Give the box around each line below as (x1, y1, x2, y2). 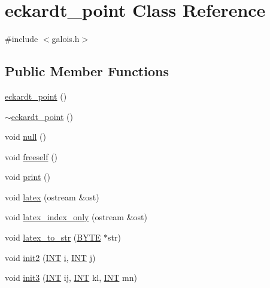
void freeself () (5, 150, 58, 163)
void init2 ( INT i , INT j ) (5, 251, 96, 263)
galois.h (51, 32, 80, 45)
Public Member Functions (5, 62, 169, 80)
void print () (5, 170, 50, 183)
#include (5, 32, 38, 45)
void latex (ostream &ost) (5, 190, 99, 203)
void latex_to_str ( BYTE (5, 231, 101, 244)
